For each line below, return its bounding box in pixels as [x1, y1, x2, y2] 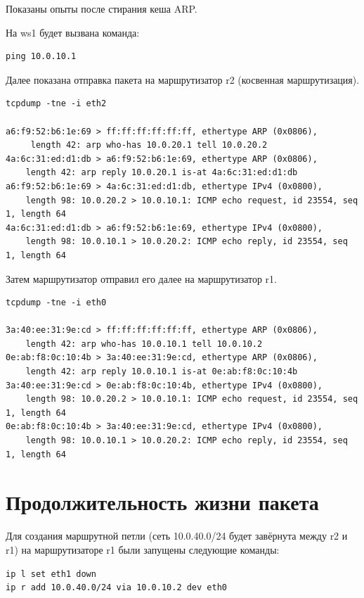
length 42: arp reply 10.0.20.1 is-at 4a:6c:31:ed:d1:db [25, 167, 298, 178]
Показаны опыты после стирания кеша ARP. [6, 1, 197, 15]
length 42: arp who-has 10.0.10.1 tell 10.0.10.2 [25, 338, 263, 349]
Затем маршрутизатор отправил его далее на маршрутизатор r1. [6, 271, 277, 286]
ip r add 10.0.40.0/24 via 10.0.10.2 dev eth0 [6, 583, 227, 593]
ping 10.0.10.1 [6, 51, 77, 62]
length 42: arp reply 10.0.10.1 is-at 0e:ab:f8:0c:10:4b [25, 367, 298, 377]
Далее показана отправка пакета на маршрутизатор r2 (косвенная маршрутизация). [6, 72, 360, 87]
